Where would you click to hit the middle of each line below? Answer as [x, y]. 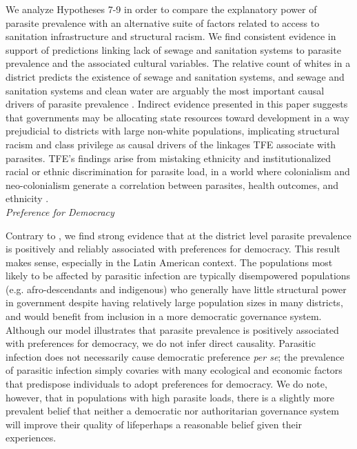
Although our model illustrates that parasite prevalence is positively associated [172, 329]
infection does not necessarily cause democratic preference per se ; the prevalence [175, 356]
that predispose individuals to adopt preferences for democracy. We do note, [166, 384]
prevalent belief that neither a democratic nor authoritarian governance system [172, 411]
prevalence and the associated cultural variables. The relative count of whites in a [178, 63]
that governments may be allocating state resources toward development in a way [177, 117]
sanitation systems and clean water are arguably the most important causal [165, 90]
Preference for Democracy [60, 211]
